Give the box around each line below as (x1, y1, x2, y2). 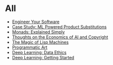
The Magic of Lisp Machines (12, 39, 69, 45)
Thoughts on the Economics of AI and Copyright (12, 34, 108, 40)
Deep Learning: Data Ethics (12, 49, 67, 55)
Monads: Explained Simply (12, 29, 65, 35)
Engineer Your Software (12, 19, 59, 25)
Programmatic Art (12, 44, 47, 50)
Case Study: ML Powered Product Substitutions (12, 24, 107, 29)
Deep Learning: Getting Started (12, 54, 74, 60)
